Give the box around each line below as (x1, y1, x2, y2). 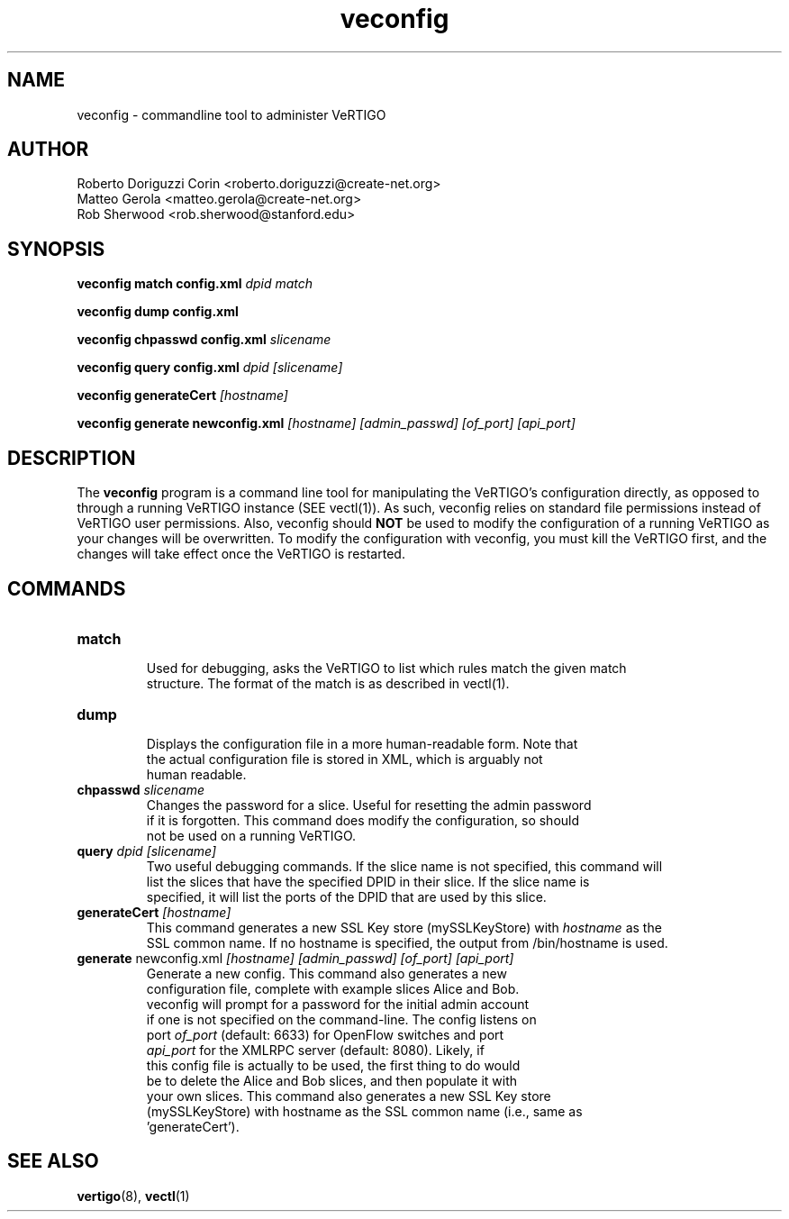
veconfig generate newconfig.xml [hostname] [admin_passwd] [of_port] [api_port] (77, 415, 576, 432)
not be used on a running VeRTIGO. (146, 827, 357, 843)
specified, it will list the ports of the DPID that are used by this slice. (146, 888, 547, 905)
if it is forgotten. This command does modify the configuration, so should (146, 812, 580, 828)
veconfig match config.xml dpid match (77, 276, 313, 292)
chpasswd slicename (77, 781, 205, 797)
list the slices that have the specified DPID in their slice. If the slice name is (146, 873, 590, 889)
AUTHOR (7, 138, 89, 161)
